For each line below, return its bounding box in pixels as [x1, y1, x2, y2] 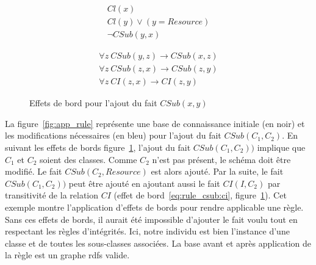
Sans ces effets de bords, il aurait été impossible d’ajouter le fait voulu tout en [5, 212, 298, 225]
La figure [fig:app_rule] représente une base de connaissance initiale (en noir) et [5, 117, 305, 129]
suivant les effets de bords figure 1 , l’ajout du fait [5, 140, 191, 153]
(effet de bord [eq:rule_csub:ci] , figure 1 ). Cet [113, 189, 287, 201]
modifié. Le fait [5, 165, 62, 178]
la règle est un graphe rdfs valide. [5, 249, 130, 261]
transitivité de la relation [5, 189, 99, 201]
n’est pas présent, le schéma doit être [152, 153, 291, 165]
